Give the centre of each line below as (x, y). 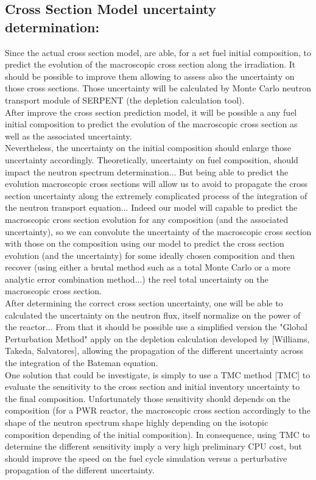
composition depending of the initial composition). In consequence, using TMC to (157, 434)
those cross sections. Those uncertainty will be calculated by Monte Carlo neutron (158, 88)
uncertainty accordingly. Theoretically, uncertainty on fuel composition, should (152, 159)
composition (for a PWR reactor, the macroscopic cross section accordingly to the (158, 410)
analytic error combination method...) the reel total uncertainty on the (137, 279)
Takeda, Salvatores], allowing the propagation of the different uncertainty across (154, 351)
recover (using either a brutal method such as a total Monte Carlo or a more (148, 267)
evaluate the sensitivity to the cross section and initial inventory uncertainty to (153, 386)
